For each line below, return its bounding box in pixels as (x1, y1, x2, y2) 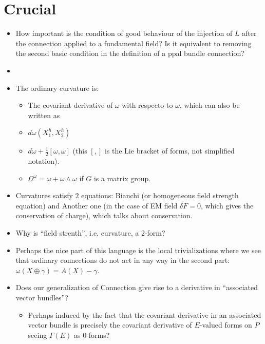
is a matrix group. (93, 173, 151, 183)
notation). (28, 156, 60, 166)
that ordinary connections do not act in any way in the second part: (15, 255, 230, 265)
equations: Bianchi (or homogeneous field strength (81, 190, 239, 201)
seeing (28, 329, 47, 340)
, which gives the (200, 200, 254, 211)
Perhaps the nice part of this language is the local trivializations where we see (15, 244, 261, 255)
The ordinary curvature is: (15, 82, 99, 93)
